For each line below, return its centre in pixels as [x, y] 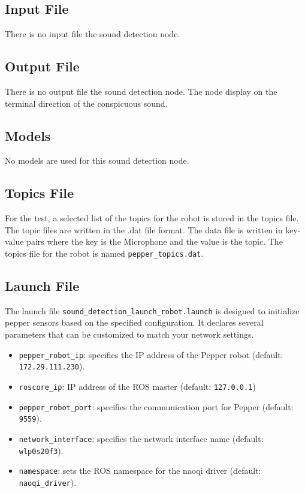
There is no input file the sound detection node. [93, 34]
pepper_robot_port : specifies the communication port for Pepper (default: [156, 406]
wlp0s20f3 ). [41, 450]
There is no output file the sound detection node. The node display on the [141, 91]
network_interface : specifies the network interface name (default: [141, 438]
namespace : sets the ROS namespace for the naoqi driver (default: [140, 471]
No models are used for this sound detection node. [97, 160]
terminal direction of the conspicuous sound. [86, 103]
